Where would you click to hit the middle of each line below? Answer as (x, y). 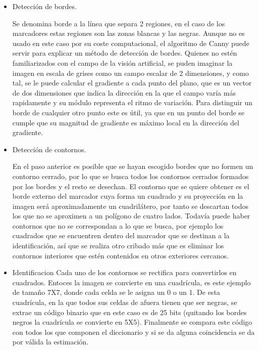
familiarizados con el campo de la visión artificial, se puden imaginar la (122, 62)
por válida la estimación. (50, 342)
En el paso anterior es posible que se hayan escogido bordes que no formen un (133, 166)
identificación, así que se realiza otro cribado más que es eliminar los (118, 246)
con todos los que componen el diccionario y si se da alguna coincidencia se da (134, 332)
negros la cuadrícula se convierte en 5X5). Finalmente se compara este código (132, 322)
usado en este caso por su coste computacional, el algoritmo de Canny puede (131, 43)
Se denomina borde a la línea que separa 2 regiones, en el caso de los (119, 23)
